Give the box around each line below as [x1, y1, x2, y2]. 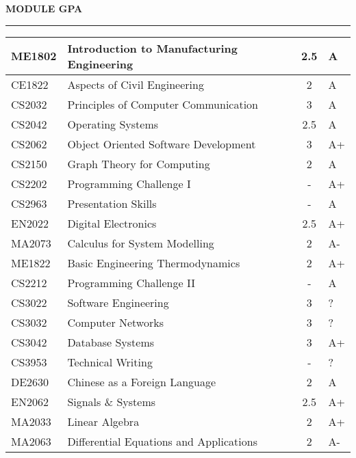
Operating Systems [67, 116, 159, 132]
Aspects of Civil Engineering [67, 76, 204, 92]
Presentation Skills [67, 195, 157, 211]
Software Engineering [67, 294, 169, 310]
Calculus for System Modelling [67, 234, 214, 251]
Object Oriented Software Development [67, 135, 256, 152]
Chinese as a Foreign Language [67, 373, 216, 390]
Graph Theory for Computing [67, 155, 210, 172]
